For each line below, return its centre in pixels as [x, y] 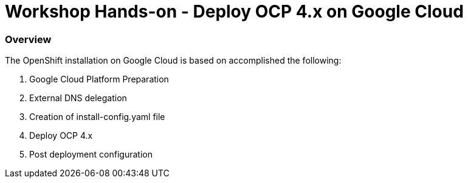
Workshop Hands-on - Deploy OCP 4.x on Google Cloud [234, 12]
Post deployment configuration [91, 155]
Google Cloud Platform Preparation [99, 79]
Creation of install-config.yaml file [97, 117]
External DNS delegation [78, 98]
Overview [28, 39]
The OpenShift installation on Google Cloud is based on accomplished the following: [173, 61]
